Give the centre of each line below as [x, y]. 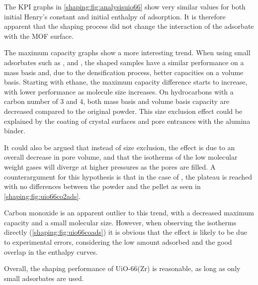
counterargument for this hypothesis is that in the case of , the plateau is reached [128, 176]
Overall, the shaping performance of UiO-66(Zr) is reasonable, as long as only [122, 268]
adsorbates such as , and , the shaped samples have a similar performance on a [124, 62]
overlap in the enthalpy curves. [51, 251]
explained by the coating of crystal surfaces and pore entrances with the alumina [127, 121]
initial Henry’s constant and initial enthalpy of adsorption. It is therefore [115, 16]
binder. [15, 131]
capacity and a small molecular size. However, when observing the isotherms [120, 222]
